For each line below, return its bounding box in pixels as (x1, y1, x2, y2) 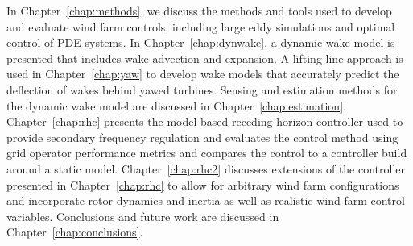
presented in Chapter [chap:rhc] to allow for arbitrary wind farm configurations (6, 176, 399, 193)
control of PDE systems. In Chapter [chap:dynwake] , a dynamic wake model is (6, 34, 395, 51)
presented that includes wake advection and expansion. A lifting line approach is (6, 49, 403, 66)
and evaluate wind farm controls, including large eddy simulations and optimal (6, 18, 395, 35)
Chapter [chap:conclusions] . (6, 223, 143, 240)
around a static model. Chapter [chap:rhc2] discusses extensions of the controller (6, 160, 406, 177)
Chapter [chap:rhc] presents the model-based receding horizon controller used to (6, 113, 403, 130)
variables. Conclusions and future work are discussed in (6, 207, 279, 224)
